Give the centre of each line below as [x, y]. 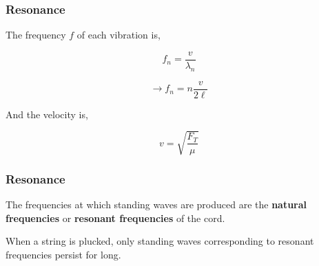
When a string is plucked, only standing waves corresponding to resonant [160, 241]
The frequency [36, 35]
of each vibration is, [119, 35]
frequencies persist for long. [63, 254]
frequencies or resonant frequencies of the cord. [115, 218]
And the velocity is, [47, 114]
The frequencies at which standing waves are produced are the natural [156, 204]
